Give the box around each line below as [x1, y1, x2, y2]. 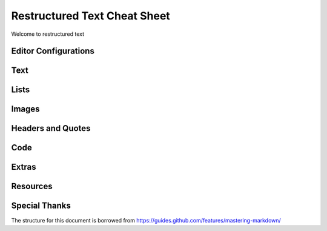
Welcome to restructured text [11, 30, 85, 38]
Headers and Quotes [11, 123, 91, 133]
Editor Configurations [11, 46, 95, 56]
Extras [11, 162, 36, 172]
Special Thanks [11, 201, 71, 211]
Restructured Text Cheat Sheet [11, 9, 171, 22]
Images [11, 104, 40, 115]
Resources [11, 181, 53, 192]
